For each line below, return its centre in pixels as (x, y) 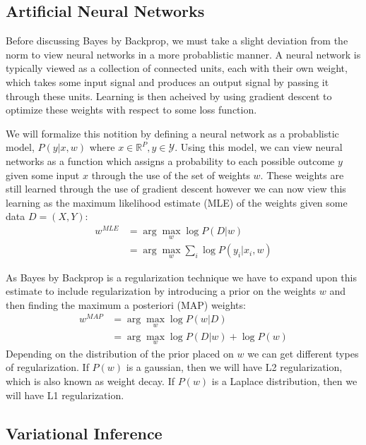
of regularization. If (47, 367)
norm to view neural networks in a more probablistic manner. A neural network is (183, 54)
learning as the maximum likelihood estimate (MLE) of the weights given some (177, 202)
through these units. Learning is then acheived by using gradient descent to (169, 96)
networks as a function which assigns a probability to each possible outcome (170, 160)
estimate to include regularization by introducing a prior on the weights (161, 291)
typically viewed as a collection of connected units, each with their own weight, (177, 68)
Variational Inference (84, 433)
